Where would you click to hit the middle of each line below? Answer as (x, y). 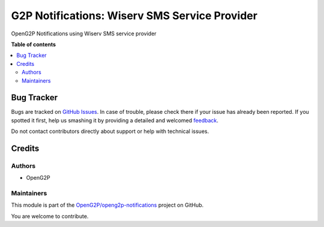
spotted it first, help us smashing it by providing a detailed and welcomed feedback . (115, 120)
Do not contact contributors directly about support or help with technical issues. (110, 131)
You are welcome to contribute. (50, 216)
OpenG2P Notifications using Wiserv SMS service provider (84, 34)
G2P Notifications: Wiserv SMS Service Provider (134, 16)
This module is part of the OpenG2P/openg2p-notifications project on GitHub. (107, 205)
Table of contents (34, 44)
